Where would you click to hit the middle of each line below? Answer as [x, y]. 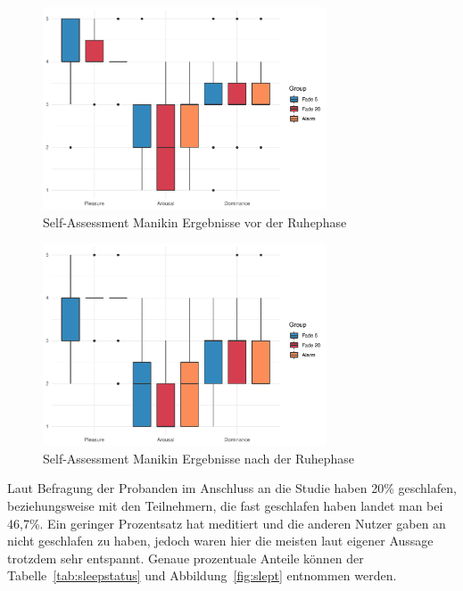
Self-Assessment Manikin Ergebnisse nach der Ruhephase [199, 458]
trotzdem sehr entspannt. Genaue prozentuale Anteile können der [186, 558]
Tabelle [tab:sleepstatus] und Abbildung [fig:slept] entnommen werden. [202, 575]
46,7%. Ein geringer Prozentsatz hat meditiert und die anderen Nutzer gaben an [227, 523]
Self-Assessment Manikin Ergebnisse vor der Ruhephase [195, 222]
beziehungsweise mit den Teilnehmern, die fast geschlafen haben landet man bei [225, 505]
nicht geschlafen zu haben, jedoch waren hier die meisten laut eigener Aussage [220, 541]
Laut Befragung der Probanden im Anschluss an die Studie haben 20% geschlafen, [232, 488]
